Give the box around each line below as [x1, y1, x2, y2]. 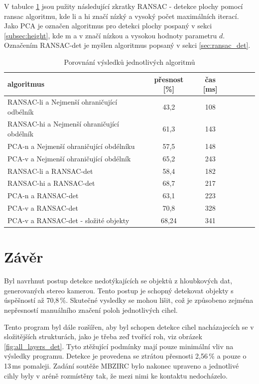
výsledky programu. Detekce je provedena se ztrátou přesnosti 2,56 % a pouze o [4, 351, 247, 361]
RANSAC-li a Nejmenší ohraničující [7, 97, 118, 107]
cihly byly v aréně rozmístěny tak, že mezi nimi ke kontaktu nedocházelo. [4, 370, 228, 381]
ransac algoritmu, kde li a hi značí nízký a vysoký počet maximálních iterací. [4, 10, 239, 21]
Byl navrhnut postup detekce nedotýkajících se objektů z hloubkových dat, [4, 275, 233, 286]
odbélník [7, 106, 34, 117]
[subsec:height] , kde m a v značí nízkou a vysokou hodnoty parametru [4, 30, 217, 40]
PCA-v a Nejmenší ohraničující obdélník [7, 153, 131, 163]
